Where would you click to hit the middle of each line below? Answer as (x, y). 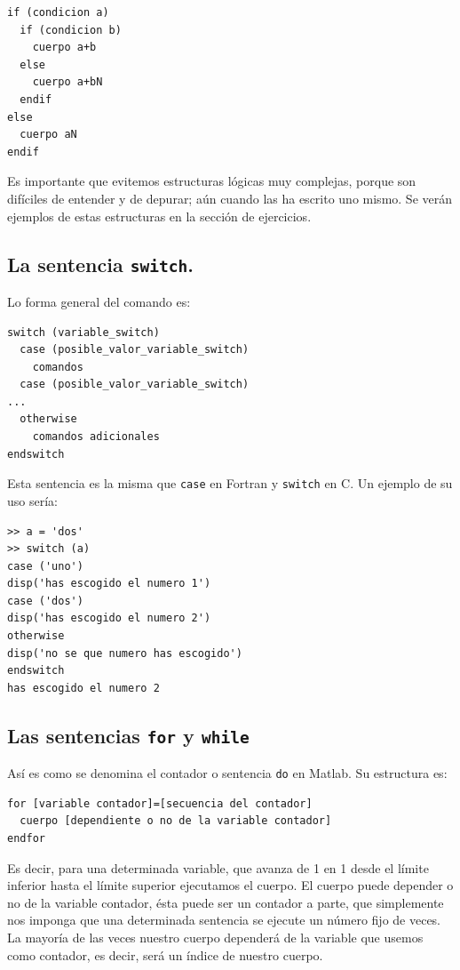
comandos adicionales (96, 437)
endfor (26, 839)
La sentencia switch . (100, 264)
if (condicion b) (71, 30)
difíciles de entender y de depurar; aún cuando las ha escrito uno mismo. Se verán (230, 198)
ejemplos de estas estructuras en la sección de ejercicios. (159, 216)
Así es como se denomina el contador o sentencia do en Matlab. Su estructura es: (227, 773)
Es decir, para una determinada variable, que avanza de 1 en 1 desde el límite (218, 867)
